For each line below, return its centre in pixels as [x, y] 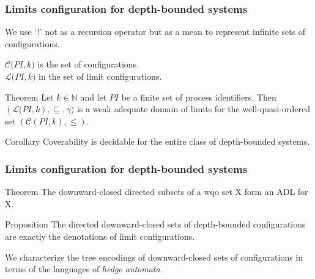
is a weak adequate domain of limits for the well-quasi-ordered [193, 109]
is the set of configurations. [88, 64]
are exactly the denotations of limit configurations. [100, 236]
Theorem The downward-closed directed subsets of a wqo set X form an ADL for [157, 192]
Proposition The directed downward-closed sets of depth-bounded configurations [155, 224]
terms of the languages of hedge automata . [84, 269]
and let [94, 97]
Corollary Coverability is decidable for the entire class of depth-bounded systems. [157, 141]
